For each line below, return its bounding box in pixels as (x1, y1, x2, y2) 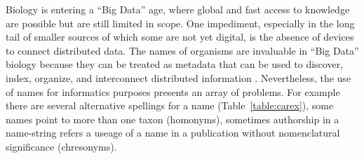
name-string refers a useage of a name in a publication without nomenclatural (6, 125, 340, 140)
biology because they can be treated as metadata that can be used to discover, (6, 57, 344, 71)
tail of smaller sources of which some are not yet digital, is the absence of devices (6, 29, 354, 44)
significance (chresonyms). (6, 139, 117, 153)
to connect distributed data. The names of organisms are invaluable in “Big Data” (6, 43, 359, 57)
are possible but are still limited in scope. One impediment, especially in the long (6, 15, 355, 30)
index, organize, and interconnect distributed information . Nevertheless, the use (6, 70, 351, 85)
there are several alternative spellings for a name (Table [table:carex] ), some (6, 98, 334, 113)
